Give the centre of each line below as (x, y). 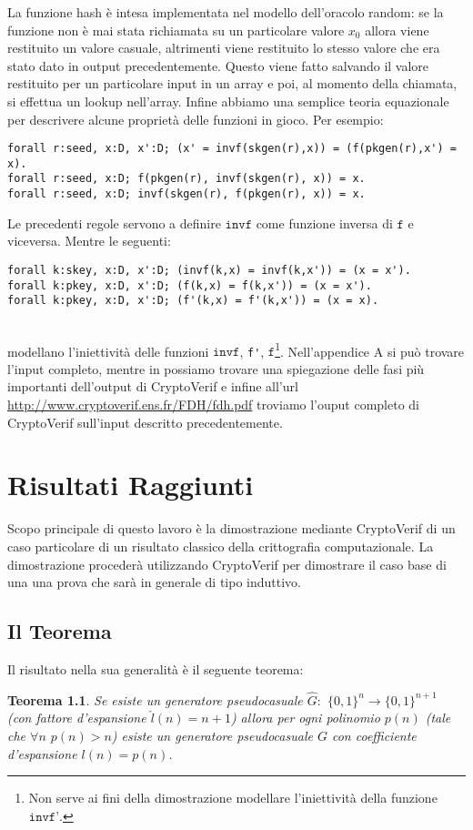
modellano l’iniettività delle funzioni (108, 351)
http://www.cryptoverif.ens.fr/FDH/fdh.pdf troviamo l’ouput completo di (213, 405)
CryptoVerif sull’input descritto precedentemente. (145, 422)
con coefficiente (374, 735)
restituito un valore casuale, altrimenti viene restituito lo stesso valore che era (224, 48)
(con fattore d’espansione (77, 718)
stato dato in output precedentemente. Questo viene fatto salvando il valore (218, 65)
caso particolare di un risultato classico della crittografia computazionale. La (221, 546)
